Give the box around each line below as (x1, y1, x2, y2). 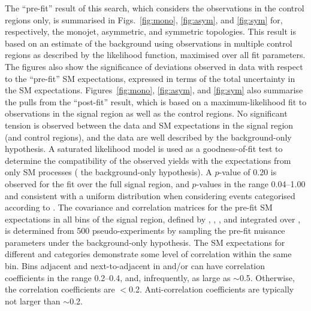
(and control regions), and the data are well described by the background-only (5, 130, 292, 143)
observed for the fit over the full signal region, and (5, 177, 189, 190)
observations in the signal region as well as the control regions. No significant (5, 107, 288, 120)
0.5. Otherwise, (239, 271, 295, 283)
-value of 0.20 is (219, 166, 277, 178)
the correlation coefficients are (5, 283, 115, 295)
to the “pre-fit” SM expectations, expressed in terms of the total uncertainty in (5, 72, 295, 84)
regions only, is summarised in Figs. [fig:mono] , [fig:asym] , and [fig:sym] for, (5, 13, 283, 26)
